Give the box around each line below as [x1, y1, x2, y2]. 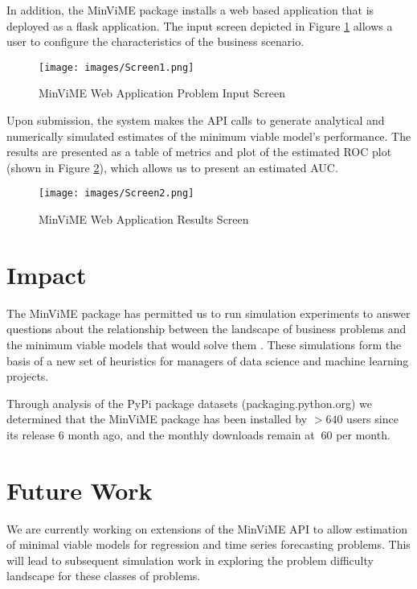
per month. [336, 426, 390, 443]
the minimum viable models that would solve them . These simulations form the [6, 336, 402, 352]
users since [346, 410, 399, 427]
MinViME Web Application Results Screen [39, 211, 249, 228]
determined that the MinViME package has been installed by [6, 410, 308, 427]
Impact [6, 257, 87, 290]
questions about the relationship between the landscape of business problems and [6, 320, 407, 337]
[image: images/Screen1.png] [39, 61, 194, 73]
